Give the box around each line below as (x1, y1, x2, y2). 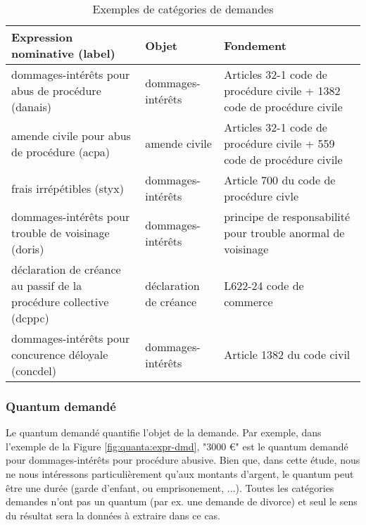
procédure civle (224, 188, 299, 204)
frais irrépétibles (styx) (11, 179, 124, 196)
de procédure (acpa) (11, 143, 111, 160)
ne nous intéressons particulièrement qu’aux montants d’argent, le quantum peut (6, 467, 354, 481)
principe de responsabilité (224, 208, 351, 224)
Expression (11, 29, 73, 45)
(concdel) (11, 362, 57, 379)
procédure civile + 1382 (224, 82, 341, 99)
